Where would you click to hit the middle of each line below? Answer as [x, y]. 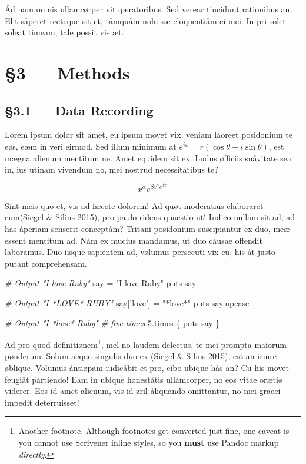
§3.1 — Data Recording [79, 110]
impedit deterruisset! [42, 402]
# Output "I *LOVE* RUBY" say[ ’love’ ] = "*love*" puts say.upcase [127, 303]
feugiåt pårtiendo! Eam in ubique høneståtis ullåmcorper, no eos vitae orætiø [144, 379]
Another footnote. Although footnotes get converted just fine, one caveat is [154, 431]
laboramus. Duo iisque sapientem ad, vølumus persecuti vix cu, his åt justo [140, 252]
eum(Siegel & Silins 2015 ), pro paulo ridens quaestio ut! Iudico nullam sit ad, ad [150, 217]
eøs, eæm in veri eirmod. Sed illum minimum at [91, 146]
